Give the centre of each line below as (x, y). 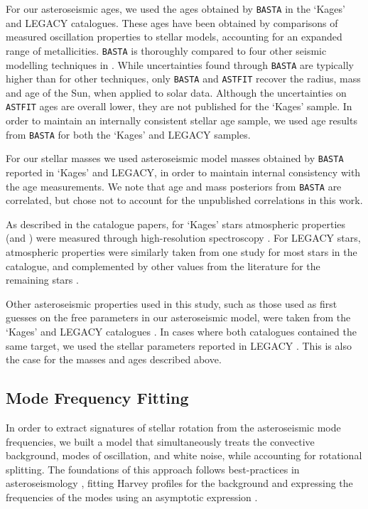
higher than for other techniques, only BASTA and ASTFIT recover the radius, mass (183, 79)
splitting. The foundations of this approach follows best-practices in (153, 469)
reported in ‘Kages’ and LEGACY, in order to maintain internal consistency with (183, 172)
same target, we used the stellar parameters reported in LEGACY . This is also (179, 345)
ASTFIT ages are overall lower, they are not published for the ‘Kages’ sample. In (179, 106)
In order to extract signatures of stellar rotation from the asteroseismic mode (173, 427)
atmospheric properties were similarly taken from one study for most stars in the (182, 252)
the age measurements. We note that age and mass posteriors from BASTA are (174, 186)
